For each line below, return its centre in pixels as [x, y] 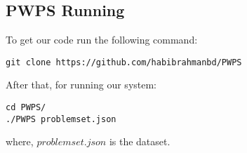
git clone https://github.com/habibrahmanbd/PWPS [124, 62]
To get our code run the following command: [102, 40]
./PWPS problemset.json [61, 119]
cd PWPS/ [26, 108]
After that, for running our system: [81, 85]
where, [20, 141]
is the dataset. [140, 141]
